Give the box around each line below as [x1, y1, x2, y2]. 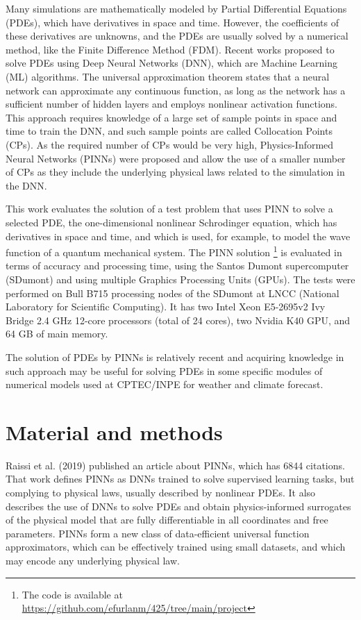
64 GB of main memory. [6, 326, 108, 341]
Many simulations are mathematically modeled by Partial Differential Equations [6, 1, 347, 15]
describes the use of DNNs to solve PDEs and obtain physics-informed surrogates [6, 498, 351, 513]
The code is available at [22, 587, 123, 601]
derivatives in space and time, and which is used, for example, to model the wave [6, 228, 351, 243]
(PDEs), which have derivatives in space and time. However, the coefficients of [6, 15, 339, 29]
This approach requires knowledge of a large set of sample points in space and [6, 110, 337, 124]
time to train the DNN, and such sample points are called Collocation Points [6, 124, 333, 138]
